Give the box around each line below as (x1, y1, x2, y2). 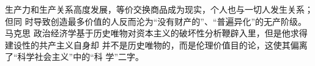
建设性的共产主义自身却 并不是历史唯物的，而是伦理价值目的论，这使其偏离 (5, 38, 308, 51)
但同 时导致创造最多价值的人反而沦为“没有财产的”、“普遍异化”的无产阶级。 (5, 15, 307, 27)
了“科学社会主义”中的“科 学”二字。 (5, 50, 144, 63)
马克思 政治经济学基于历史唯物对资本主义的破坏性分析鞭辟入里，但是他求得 (5, 27, 308, 39)
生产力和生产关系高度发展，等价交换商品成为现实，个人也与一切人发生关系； (5, 3, 313, 15)
